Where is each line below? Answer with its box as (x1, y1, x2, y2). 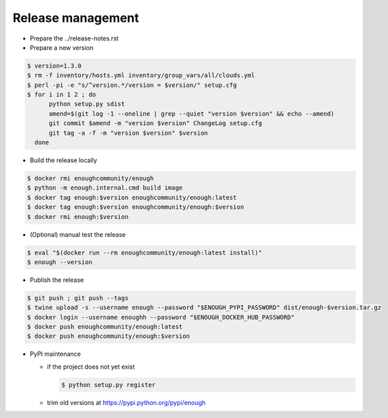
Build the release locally (29, 156, 97, 164)
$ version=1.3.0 (27, 62, 82, 70)
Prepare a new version (29, 43, 94, 51)
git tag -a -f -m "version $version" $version (49, 129, 208, 137)
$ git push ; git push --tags (27, 294, 129, 302)
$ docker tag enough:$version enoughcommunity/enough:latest (27, 194, 237, 201)
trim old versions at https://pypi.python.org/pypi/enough (47, 398, 206, 406)
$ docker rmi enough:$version (27, 213, 129, 220)
